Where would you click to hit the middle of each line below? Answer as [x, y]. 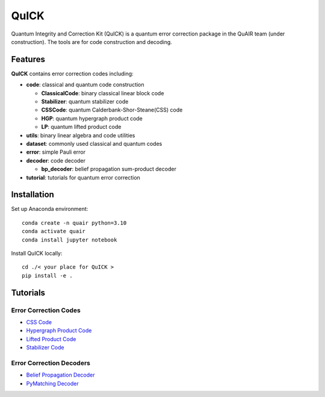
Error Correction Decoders [51, 363]
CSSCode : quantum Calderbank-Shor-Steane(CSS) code [112, 110]
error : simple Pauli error [56, 152]
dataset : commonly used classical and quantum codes [94, 143]
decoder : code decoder [56, 160]
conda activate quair [54, 231]
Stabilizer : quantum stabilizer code [85, 102]
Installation [32, 195]
